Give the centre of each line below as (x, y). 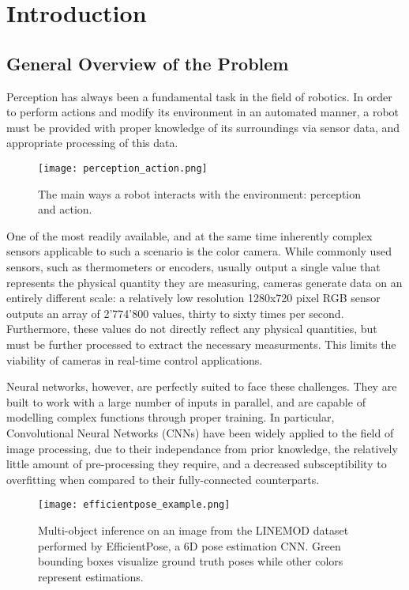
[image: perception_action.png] (123, 168)
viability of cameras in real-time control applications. (135, 359)
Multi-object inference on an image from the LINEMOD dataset (193, 529)
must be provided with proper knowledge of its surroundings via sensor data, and (203, 127)
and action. (65, 209)
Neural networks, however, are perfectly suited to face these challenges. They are (202, 386)
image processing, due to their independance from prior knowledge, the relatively (202, 448)
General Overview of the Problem (148, 63)
